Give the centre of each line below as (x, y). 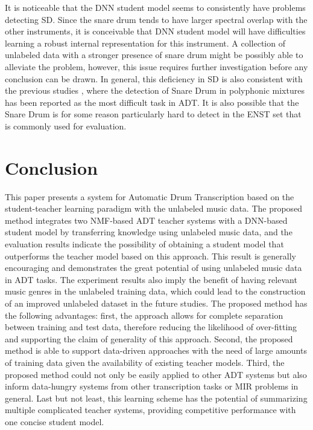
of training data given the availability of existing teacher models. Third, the (145, 362)
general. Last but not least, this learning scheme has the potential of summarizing (156, 398)
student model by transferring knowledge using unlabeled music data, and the (149, 232)
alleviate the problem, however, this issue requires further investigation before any (156, 66)
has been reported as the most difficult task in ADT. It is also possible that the (152, 102)
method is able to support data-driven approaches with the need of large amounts (156, 350)
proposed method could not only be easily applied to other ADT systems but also (156, 374)
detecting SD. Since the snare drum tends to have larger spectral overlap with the (156, 19)
